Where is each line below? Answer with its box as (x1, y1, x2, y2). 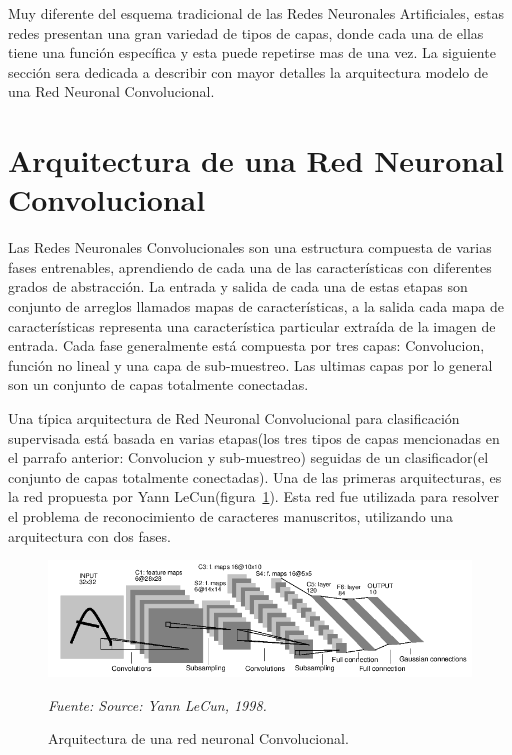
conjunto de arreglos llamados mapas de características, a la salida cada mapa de (8, 296, 505, 317)
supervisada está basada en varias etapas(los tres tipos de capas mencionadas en (8, 427, 500, 448)
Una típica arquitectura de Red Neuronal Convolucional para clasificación (8, 408, 460, 429)
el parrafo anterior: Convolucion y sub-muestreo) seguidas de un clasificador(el (8, 447, 489, 468)
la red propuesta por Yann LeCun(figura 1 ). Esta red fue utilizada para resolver (8, 486, 499, 507)
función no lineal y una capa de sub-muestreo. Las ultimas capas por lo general (8, 354, 493, 375)
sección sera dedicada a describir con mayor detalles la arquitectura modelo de (8, 61, 489, 82)
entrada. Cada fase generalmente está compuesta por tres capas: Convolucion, (8, 335, 485, 356)
